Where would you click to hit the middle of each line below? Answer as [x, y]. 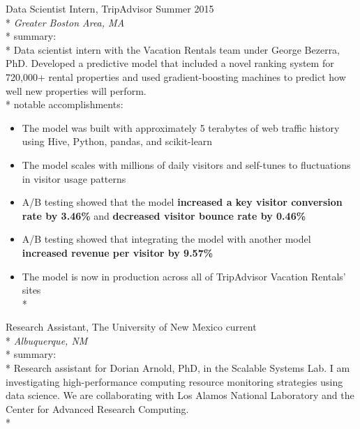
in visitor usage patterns [74, 178]
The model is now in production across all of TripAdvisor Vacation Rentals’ [184, 276]
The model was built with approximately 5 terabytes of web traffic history [181, 127]
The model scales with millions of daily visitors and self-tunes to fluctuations [186, 164]
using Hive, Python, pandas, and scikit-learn [117, 141]
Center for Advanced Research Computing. [97, 408]
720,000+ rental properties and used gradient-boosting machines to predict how [176, 76]
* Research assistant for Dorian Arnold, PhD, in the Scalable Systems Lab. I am [178, 368]
